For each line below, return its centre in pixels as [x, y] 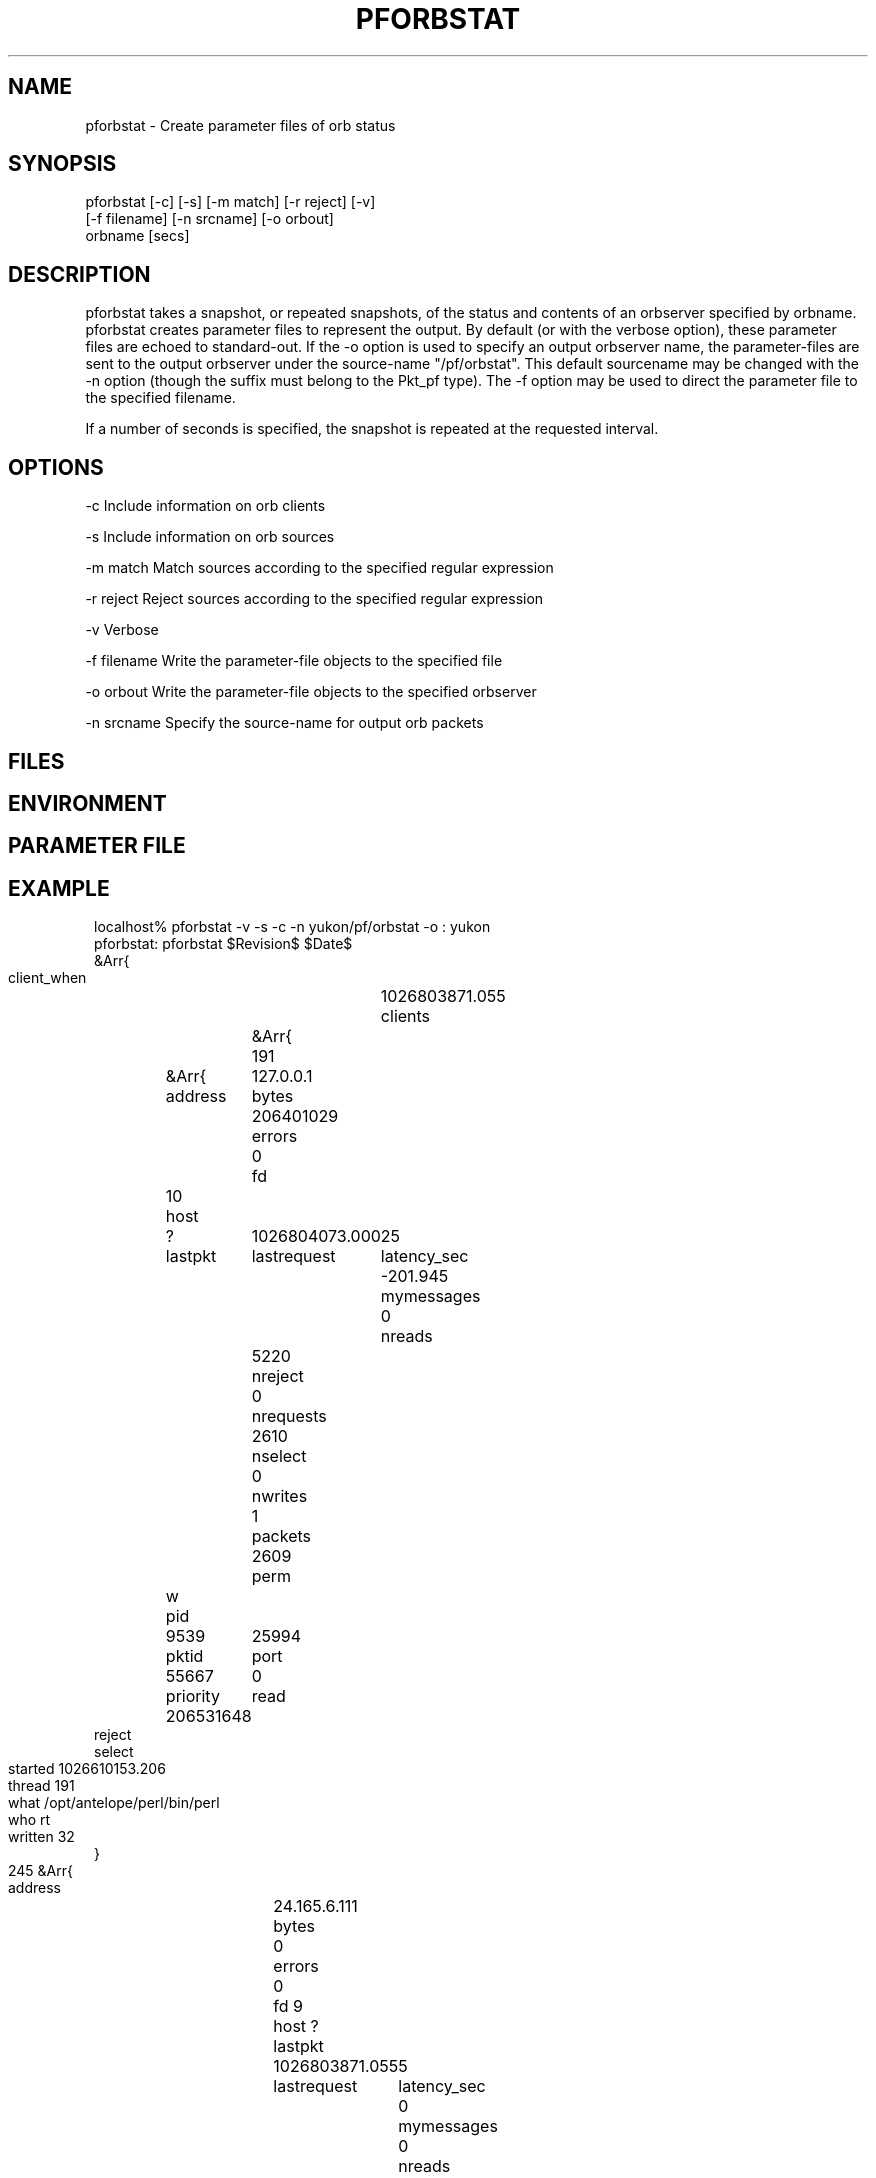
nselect [279, 1456]
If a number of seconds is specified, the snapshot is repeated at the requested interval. [372, 429]
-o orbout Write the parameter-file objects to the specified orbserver [311, 692]
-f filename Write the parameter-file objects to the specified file [294, 661]
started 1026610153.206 [87, 1769]
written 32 [41, 1837]
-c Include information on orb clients [205, 506]
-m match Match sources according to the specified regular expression [319, 568]
